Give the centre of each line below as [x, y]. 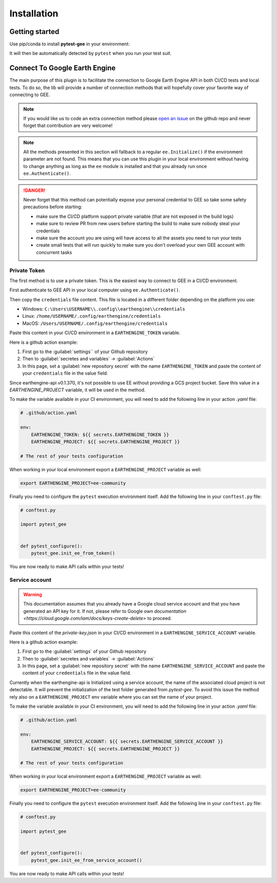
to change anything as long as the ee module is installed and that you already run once [115, 166]
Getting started [34, 32]
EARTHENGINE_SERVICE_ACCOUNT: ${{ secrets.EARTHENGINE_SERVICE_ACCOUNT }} [127, 742]
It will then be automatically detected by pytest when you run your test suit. [91, 53]
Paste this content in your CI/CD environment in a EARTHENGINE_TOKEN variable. [95, 333]
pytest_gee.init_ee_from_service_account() [86, 860]
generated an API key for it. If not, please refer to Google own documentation [105, 611]
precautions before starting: [53, 207]
